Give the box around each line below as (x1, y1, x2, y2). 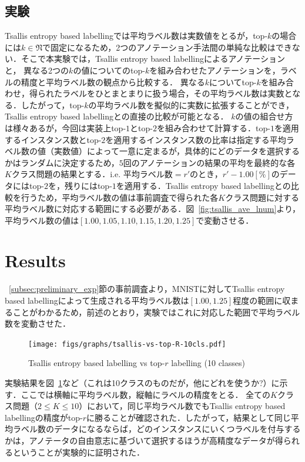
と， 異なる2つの (5, 64, 69, 76)
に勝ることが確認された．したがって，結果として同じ (86, 411, 291, 423)
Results (5, 248, 66, 272)
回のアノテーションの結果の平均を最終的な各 (123, 156, 296, 168)
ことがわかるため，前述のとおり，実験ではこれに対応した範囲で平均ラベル (12, 305, 300, 318)
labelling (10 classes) (171, 357, 245, 369)
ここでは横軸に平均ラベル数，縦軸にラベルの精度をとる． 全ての (21, 388, 271, 400)
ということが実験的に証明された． (12, 446, 145, 458)
